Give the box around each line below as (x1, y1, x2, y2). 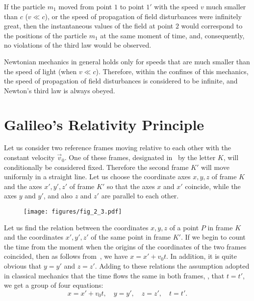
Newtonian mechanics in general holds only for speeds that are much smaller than (4, 56, 250, 66)
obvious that (4, 261, 42, 271)
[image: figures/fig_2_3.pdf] (24, 208, 122, 216)
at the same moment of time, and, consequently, (100, 30, 245, 40)
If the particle (4, 1, 46, 11)
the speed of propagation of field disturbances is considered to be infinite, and (4, 76, 238, 86)
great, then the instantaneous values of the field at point (4, 21, 174, 31)
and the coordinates (4, 232, 64, 242)
